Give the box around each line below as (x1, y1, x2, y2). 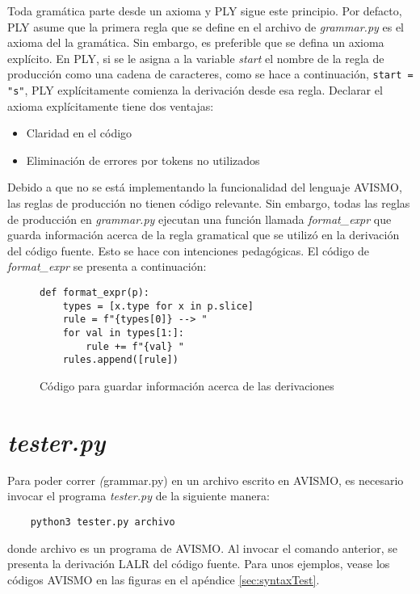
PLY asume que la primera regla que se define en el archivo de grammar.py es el (7, 18, 405, 35)
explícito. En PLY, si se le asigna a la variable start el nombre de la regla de (7, 49, 384, 66)
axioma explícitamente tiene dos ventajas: (7, 97, 214, 114)
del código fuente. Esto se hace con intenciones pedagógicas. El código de (7, 242, 369, 259)
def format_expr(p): (40, 287, 150, 299)
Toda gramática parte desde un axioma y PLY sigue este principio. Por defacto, (7, 2, 402, 19)
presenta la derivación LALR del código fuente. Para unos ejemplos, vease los (7, 555, 390, 572)
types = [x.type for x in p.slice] (62, 300, 254, 312)
